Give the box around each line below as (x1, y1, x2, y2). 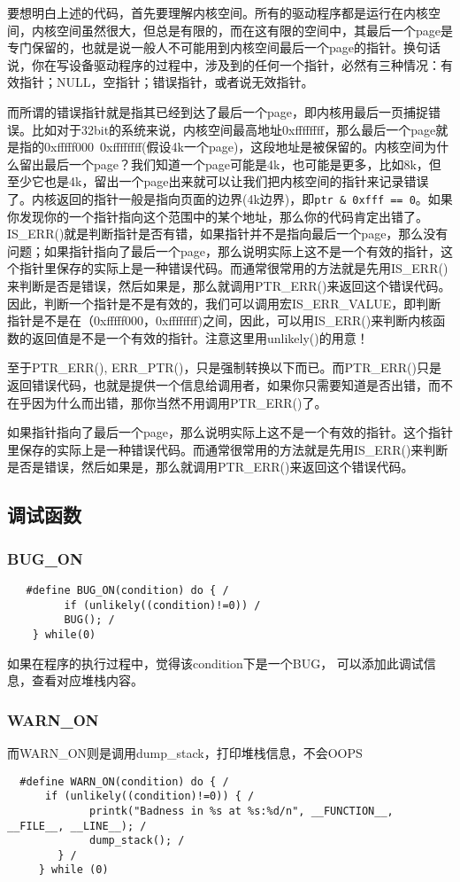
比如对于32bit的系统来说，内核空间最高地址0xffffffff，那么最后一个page (31, 120, 436, 138)
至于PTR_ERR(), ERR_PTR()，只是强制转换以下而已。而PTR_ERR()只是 (7, 358, 441, 377)
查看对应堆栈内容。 (31, 671, 143, 690)
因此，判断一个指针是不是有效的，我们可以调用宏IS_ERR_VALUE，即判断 (7, 293, 441, 312)
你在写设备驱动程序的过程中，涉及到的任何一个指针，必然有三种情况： (31, 55, 441, 74)
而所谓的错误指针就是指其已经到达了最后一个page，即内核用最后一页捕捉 (7, 102, 428, 121)
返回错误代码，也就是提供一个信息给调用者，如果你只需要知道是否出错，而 (7, 375, 441, 394)
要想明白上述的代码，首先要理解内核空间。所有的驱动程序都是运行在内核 (7, 4, 428, 21)
